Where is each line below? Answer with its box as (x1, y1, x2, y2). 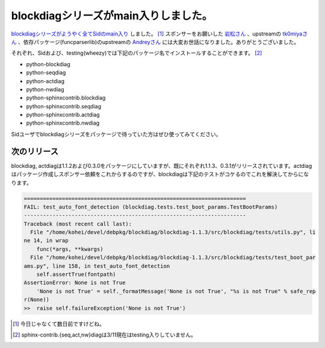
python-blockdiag (26, 60, 70, 67)
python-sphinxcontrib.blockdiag (26, 94, 106, 102)
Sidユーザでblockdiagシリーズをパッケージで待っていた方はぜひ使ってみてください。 (11, 130, 221, 138)
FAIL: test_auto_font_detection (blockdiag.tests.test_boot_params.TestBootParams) (23, 204, 278, 210)
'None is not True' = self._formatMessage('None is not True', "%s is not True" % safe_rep (36, 288, 316, 294)
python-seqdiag (26, 69, 66, 76)
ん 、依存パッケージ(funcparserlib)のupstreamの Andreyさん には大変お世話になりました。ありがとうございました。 (11, 38, 300, 45)
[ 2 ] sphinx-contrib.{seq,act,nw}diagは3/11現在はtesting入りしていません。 (13, 331, 197, 338)
